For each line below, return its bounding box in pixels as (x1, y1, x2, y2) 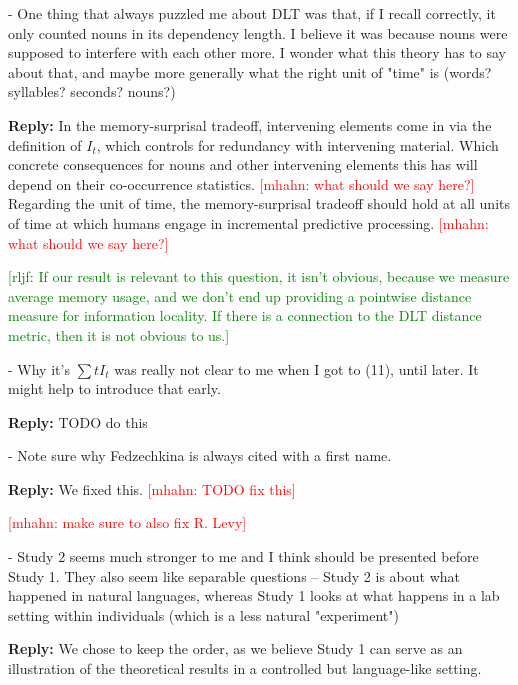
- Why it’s (8, 358, 70, 379)
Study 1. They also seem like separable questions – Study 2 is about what (8, 565, 460, 586)
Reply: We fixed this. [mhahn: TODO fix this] (8, 478, 296, 499)
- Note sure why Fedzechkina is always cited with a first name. (8, 445, 392, 466)
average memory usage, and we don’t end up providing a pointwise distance (8, 285, 472, 306)
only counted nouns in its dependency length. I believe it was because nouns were (8, 22, 508, 43)
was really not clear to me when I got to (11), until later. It (114, 358, 479, 379)
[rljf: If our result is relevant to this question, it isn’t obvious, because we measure (8, 266, 510, 287)
